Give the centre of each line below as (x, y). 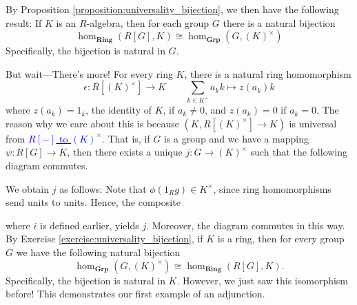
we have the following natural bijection (98, 252)
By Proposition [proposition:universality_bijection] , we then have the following (172, 9)
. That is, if (126, 138)
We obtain (28, 188)
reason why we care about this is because (92, 123)
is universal (313, 123)
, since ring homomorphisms (272, 188)
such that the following (299, 152)
